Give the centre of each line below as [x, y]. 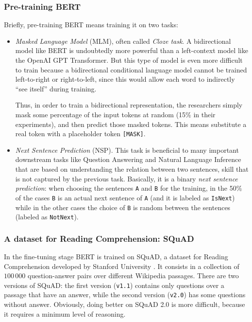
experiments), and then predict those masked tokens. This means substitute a [131, 124]
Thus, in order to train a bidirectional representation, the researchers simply [129, 105]
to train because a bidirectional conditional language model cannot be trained [131, 69]
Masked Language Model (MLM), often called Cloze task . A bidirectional [123, 41]
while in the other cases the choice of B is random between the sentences [123, 207]
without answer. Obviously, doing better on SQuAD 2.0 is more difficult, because [125, 304]
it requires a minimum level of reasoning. [65, 313]
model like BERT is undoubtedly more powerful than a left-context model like [132, 50]
